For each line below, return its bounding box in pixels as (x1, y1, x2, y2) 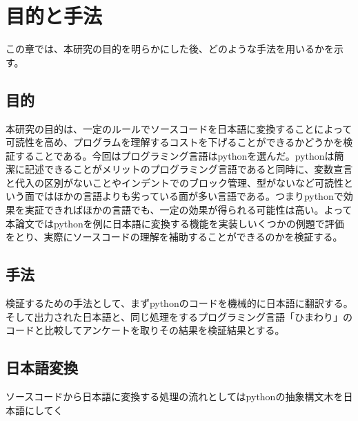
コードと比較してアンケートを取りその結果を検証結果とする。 (6, 323, 285, 337)
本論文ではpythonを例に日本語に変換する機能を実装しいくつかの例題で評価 (6, 216, 344, 230)
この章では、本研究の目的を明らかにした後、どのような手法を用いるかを (6, 41, 334, 56)
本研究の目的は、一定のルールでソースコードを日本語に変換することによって (6, 121, 352, 135)
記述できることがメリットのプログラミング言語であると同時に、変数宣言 (24, 162, 353, 176)
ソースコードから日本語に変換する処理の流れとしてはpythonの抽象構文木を (6, 389, 344, 404)
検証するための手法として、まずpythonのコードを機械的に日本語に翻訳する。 (6, 296, 353, 310)
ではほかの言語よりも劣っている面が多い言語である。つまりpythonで (34, 189, 344, 203)
